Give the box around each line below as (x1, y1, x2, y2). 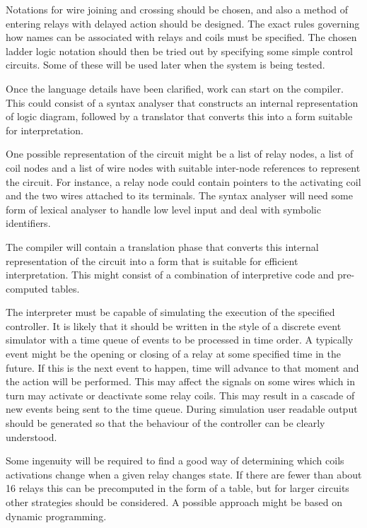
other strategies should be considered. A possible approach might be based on (6, 495, 342, 509)
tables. (51, 281, 80, 295)
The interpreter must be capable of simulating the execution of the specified (6, 305, 335, 319)
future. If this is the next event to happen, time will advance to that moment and (6, 360, 359, 375)
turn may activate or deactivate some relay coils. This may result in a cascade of (6, 387, 355, 402)
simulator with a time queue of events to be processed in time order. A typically (6, 332, 354, 347)
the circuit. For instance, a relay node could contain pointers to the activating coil (6, 174, 361, 189)
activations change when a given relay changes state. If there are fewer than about (6, 467, 362, 481)
